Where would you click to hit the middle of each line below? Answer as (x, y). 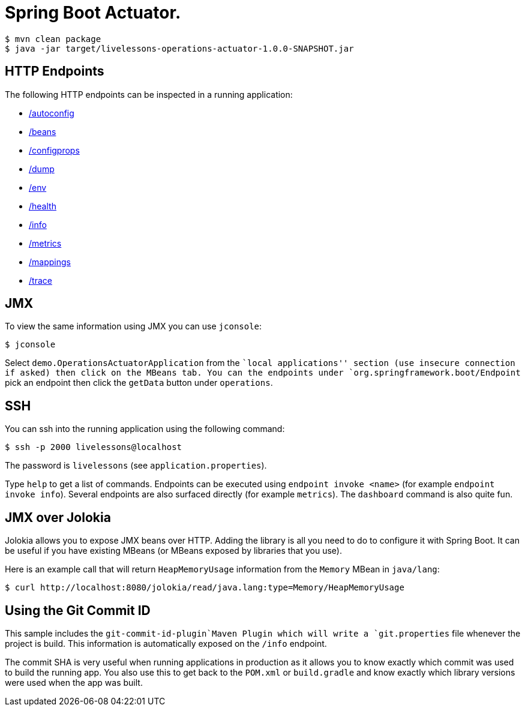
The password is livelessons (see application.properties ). (136, 466)
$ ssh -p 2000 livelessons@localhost (94, 447)
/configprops (54, 150)
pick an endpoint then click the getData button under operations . (139, 383)
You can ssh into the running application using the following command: (145, 429)
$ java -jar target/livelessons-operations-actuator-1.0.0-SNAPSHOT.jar (179, 48)
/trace (40, 280)
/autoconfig (52, 113)
